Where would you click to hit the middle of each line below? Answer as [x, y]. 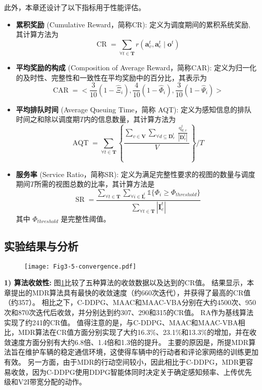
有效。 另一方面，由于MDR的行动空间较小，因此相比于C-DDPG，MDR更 [125, 362]
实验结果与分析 [41, 246]
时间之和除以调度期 [48, 119]
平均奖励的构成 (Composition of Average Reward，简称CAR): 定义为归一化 [136, 68]
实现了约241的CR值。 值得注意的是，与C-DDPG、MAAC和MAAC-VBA [121, 322]
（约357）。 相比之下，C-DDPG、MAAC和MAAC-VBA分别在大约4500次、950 [130, 302]
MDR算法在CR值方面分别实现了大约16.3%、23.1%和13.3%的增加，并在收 [137, 332]
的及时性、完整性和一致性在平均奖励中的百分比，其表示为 [111, 77]
